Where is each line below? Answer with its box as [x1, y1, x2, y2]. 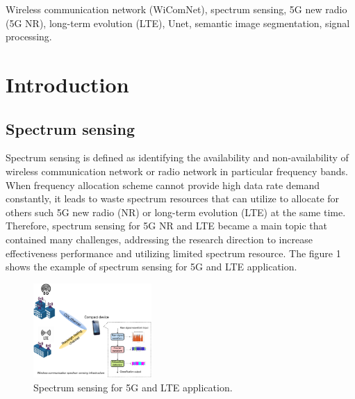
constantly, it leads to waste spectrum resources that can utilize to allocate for [6, 191, 340, 206]
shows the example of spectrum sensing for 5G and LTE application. [6, 259, 297, 274]
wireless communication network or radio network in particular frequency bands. [6, 163, 348, 178]
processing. [6, 29, 52, 44]
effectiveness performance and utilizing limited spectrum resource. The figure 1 [6, 245, 341, 260]
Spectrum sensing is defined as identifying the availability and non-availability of [6, 150, 349, 165]
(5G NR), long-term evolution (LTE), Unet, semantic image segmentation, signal [6, 15, 350, 30]
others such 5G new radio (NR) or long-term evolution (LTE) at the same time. [6, 204, 346, 219]
